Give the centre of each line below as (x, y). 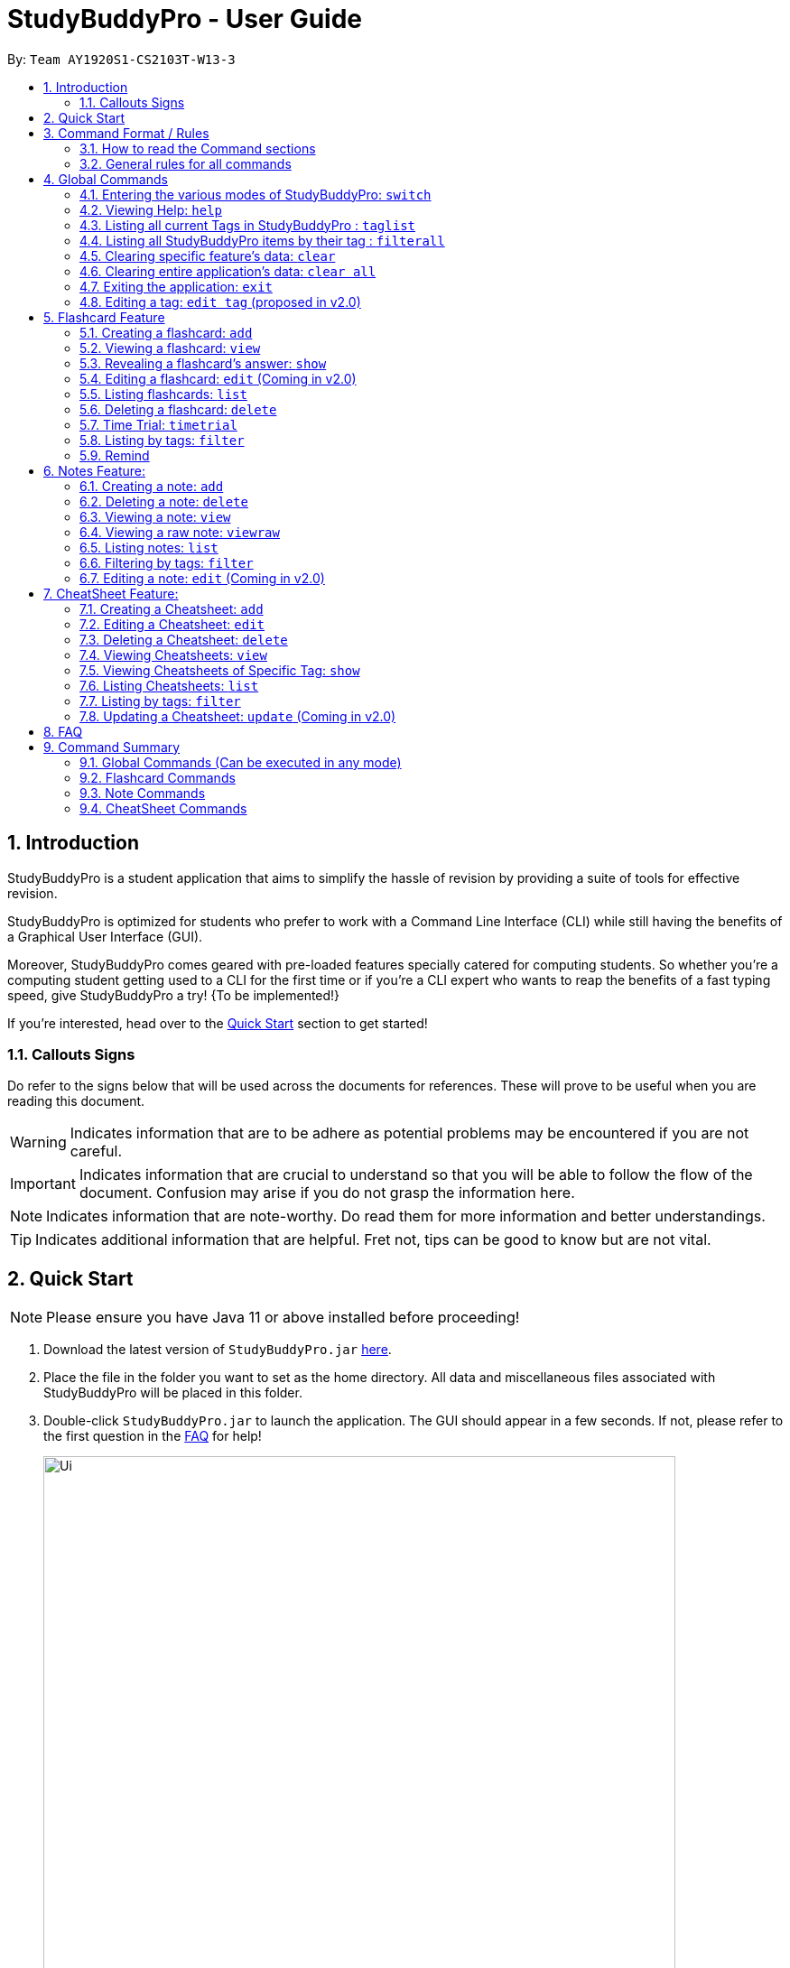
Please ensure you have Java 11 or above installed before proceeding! (283, 1318)
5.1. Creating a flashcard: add (166, 332)
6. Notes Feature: (95, 470)
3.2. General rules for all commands (186, 163)
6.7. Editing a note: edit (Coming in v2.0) (202, 578)
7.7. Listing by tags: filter (160, 701)
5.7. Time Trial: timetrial (158, 424)
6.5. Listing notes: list (149, 547)
